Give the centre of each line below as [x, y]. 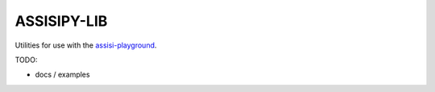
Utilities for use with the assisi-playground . [86, 45]
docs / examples [62, 75]
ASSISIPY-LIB [61, 21]
